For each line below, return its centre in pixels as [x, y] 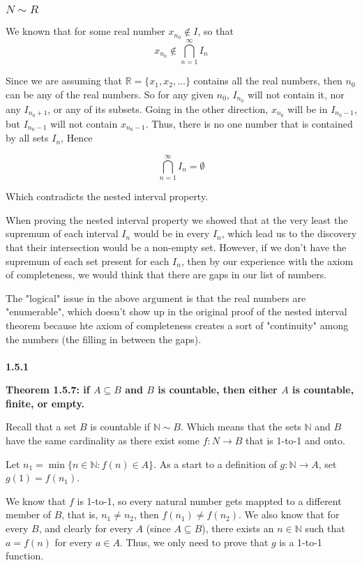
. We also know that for [289, 514]
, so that [216, 31]
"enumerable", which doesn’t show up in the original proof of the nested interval [176, 311]
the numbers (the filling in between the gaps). [104, 339]
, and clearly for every [85, 528]
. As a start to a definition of [215, 464]
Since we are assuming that [64, 81]
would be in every [172, 233]
